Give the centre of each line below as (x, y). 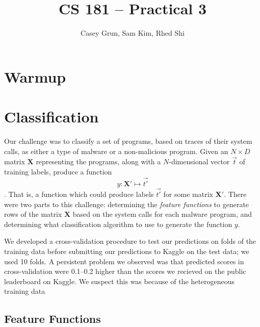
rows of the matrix (33, 214)
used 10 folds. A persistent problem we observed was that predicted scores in (124, 261)
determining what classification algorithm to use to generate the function (118, 224)
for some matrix (188, 194)
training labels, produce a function (58, 172)
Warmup (35, 76)
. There (235, 194)
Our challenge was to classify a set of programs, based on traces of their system (128, 141)
